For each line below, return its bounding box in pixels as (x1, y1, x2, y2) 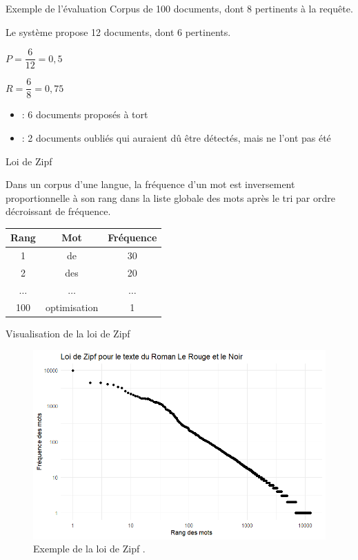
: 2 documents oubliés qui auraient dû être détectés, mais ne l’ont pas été (21, 130, 331, 144)
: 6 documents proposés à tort (21, 107, 148, 122)
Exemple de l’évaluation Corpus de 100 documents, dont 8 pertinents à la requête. (6, 1, 353, 15)
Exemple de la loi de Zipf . (33, 541, 146, 556)
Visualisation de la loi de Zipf (6, 326, 130, 340)
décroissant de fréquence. (6, 204, 111, 218)
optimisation (45, 299, 99, 314)
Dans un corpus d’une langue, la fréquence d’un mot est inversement (6, 177, 295, 192)
